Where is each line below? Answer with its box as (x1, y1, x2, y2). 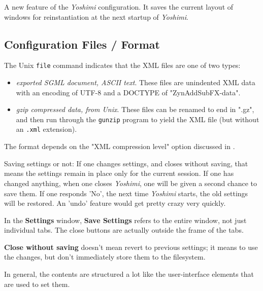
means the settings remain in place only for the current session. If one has (4, 168, 234, 178)
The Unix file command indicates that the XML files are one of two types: (4, 60, 241, 70)
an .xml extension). (16, 124, 77, 134)
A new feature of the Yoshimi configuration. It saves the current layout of (4, 2, 234, 12)
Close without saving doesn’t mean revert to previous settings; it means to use (4, 241, 258, 252)
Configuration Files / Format (4, 36, 160, 52)
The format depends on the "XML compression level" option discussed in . (4, 141, 235, 152)
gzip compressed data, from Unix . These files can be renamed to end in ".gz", (16, 104, 254, 115)
